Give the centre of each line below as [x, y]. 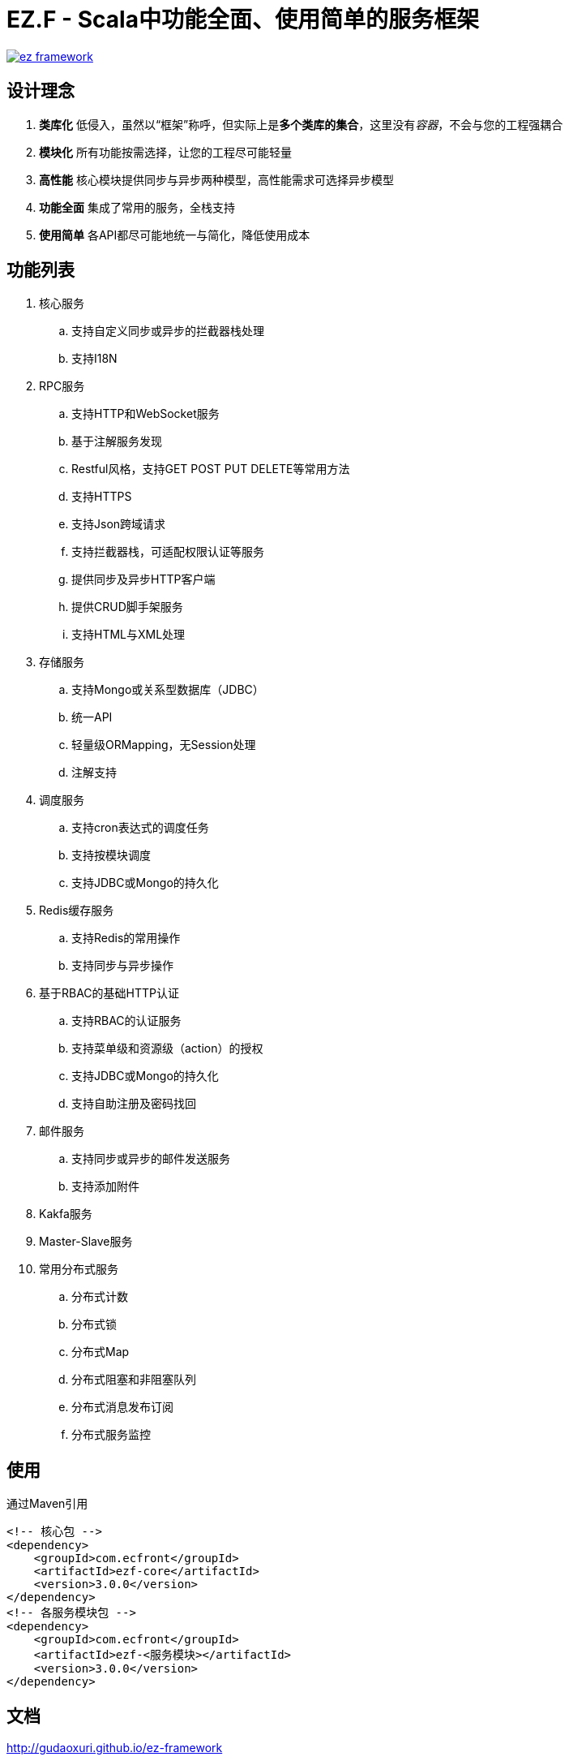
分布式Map [101, 1352]
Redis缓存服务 [77, 911]
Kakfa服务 [66, 1214]
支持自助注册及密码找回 [134, 1104]
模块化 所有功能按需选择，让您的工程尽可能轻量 [165, 152]
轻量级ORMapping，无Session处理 [164, 745]
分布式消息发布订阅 [122, 1407]
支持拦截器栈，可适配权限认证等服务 [168, 552]
